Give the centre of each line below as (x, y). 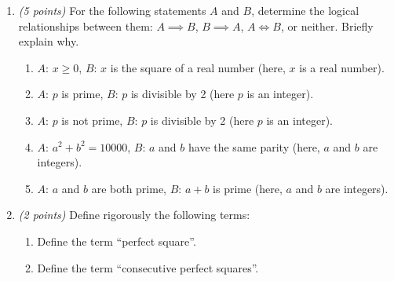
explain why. (49, 41)
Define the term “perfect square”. (117, 241)
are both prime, (129, 188)
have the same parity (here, (254, 146)
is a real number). (342, 67)
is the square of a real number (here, (198, 67)
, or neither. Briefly (327, 26)
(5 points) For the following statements (112, 10)
